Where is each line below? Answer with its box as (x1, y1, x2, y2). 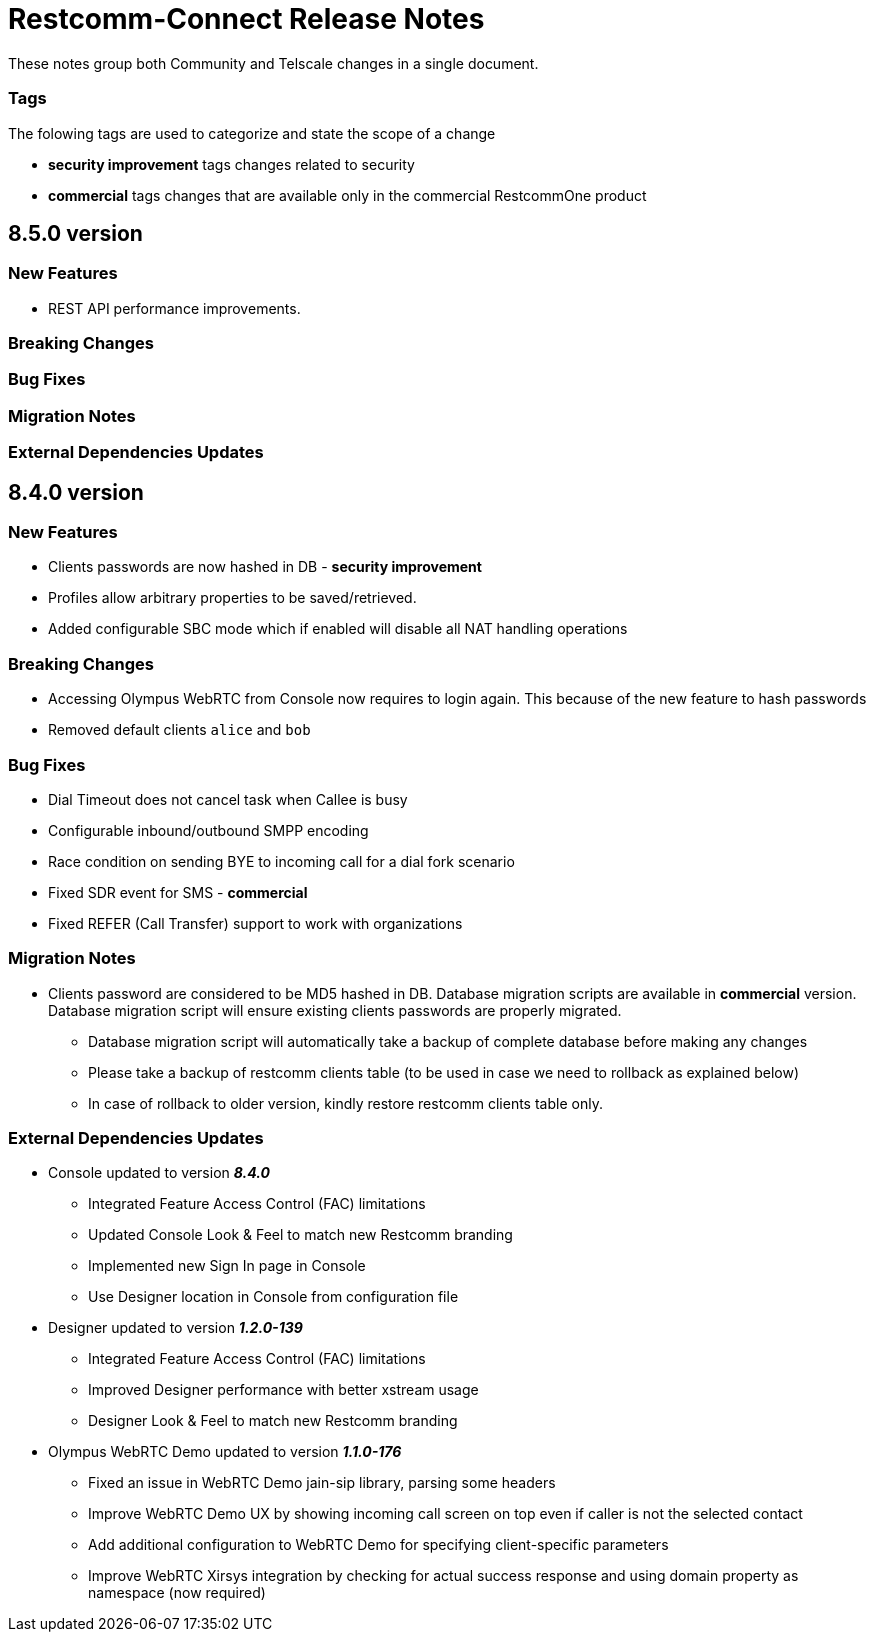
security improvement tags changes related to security (48, 155, 415, 173)
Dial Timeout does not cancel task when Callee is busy (48, 790, 408, 808)
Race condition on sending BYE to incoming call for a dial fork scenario (48, 852, 515, 870)
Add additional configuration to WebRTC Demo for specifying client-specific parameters (88, 1536, 669, 1554)
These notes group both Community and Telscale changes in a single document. (8, 54, 539, 72)
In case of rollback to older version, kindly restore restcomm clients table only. (88, 1094, 603, 1112)
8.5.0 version (8, 220, 143, 246)
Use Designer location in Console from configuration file (88, 1288, 459, 1306)
